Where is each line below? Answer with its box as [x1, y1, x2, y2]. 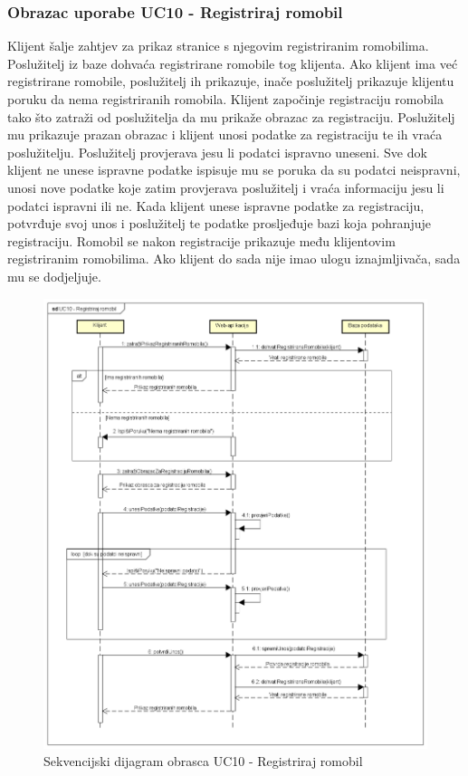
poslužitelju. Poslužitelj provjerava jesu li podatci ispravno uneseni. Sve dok [7, 142, 427, 161]
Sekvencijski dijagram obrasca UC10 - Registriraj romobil [43, 752, 363, 771]
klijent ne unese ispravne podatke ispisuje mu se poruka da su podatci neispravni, [7, 160, 461, 179]
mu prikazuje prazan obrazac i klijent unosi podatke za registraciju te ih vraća [7, 125, 443, 144]
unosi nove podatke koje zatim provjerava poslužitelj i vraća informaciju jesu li [7, 177, 444, 196]
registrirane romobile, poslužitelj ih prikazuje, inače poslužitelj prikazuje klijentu [7, 72, 454, 91]
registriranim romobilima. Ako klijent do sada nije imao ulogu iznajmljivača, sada [7, 249, 461, 268]
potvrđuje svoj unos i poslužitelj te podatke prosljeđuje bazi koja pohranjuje [7, 214, 431, 233]
